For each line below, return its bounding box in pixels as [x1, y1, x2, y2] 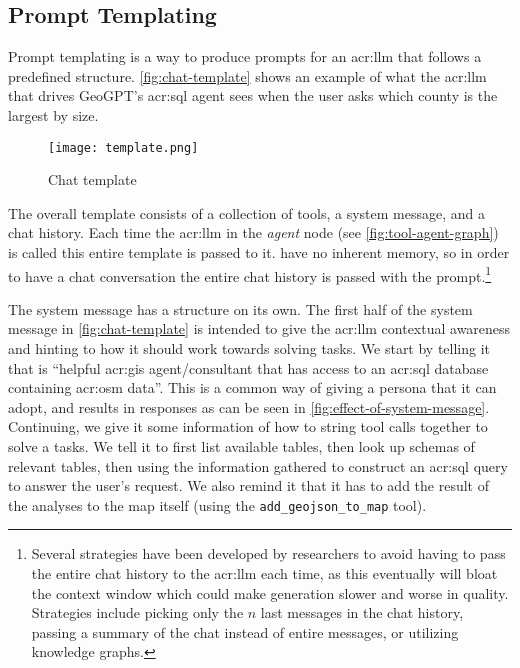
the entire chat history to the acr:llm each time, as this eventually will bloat [31, 563, 498, 584]
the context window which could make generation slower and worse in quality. [31, 582, 509, 603]
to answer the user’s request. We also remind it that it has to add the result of [8, 475, 489, 496]
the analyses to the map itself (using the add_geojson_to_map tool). [8, 494, 427, 515]
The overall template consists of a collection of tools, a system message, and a [8, 202, 485, 223]
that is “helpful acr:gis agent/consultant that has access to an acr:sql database [8, 357, 489, 378]
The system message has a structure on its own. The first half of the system [8, 298, 473, 319]
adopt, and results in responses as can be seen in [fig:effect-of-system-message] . [8, 396, 490, 417]
